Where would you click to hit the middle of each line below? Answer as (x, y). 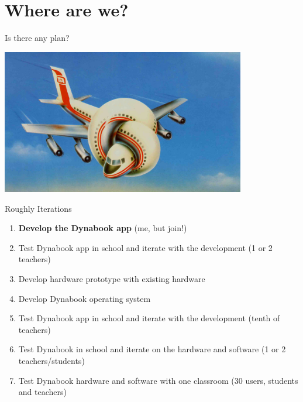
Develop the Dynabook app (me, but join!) (103, 228)
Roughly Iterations (38, 208)
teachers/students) (51, 361)
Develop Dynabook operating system (85, 298)
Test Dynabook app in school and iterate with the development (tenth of (149, 318)
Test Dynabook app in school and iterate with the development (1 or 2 (145, 247)
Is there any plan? (37, 38)
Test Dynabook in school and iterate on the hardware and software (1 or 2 (152, 349)
